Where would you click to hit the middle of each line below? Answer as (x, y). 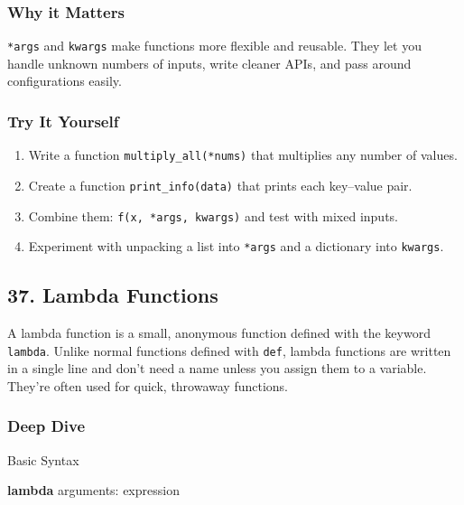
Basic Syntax (43, 459)
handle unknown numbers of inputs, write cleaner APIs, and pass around (209, 63)
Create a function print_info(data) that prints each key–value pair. (220, 185)
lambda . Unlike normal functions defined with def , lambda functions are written (229, 350)
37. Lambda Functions (113, 295)
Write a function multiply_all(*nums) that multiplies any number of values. (243, 155)
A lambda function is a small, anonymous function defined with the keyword (219, 333)
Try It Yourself (63, 121)
